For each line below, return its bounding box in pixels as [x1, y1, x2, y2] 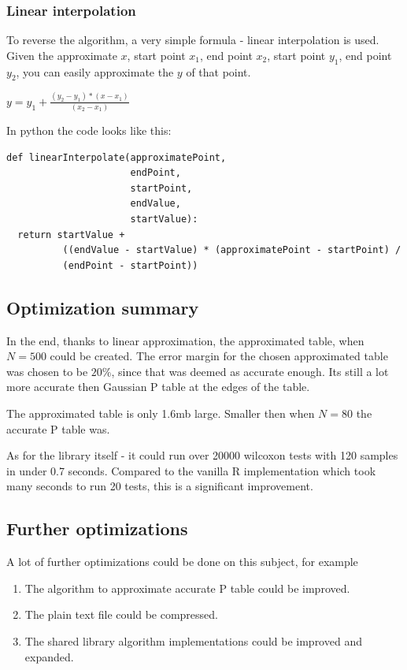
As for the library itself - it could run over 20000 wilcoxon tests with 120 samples [6, 447, 398, 463]
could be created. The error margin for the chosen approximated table [50, 348, 388, 364]
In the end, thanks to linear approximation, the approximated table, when [6, 332, 364, 348]
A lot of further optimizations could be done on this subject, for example [6, 553, 358, 570]
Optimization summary [6, 295, 199, 319]
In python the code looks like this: [6, 122, 172, 139]
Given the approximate [6, 47, 117, 63]
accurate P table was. [6, 420, 110, 437]
